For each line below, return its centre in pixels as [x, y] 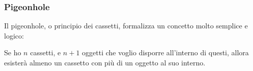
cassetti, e [46, 52]
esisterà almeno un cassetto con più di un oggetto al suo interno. [105, 62]
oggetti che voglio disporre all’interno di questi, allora [165, 52]
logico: [14, 35]
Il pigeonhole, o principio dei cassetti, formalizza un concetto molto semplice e [126, 26]
